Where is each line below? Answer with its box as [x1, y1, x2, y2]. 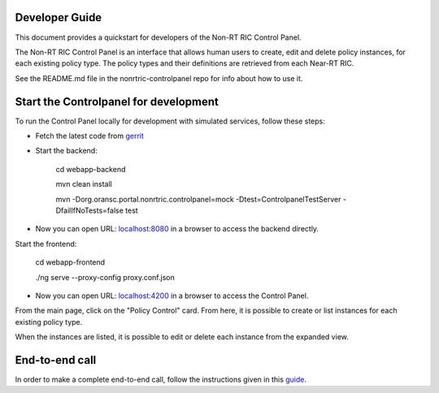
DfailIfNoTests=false [55, 205, 124, 215]
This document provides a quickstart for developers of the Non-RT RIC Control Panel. [15, 32, 302, 42]
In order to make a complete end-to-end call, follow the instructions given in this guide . [15, 374, 306, 384]
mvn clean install [55, 179, 113, 189]
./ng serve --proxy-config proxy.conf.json [35, 272, 175, 282]
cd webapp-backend [55, 164, 126, 174]
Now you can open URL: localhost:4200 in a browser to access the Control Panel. [35, 291, 309, 300]
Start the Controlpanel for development [15, 94, 219, 109]
